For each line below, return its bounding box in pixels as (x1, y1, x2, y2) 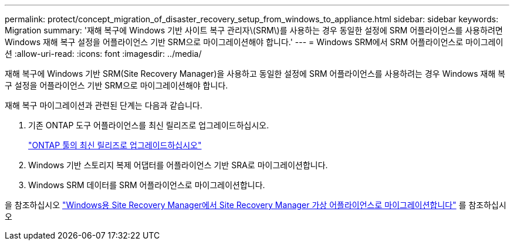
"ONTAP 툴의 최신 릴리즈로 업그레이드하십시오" (28, 140, 202, 150)
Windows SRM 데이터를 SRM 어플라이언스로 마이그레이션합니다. (28, 180, 265, 190)
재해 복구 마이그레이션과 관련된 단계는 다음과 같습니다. (5, 100, 202, 110)
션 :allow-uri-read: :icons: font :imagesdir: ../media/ (5, 49, 202, 59)
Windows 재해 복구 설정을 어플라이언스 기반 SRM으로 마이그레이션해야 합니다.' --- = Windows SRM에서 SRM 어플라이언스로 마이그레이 (5, 37, 503, 47)
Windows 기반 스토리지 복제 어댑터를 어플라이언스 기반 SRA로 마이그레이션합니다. (28, 160, 328, 170)
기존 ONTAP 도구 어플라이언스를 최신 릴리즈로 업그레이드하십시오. (28, 120, 269, 130)
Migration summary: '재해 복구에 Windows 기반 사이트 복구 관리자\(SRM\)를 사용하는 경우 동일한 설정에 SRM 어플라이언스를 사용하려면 (5, 25, 503, 35)
